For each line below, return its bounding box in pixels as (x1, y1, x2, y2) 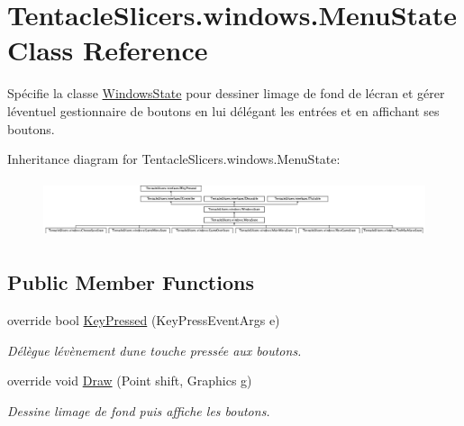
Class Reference (7, 32, 208, 68)
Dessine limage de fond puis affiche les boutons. (7, 401, 270, 420)
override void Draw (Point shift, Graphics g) (7, 371, 252, 390)
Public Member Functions (7, 268, 254, 296)
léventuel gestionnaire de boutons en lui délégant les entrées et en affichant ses (7, 101, 440, 120)
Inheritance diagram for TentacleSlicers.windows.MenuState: (7, 150, 341, 168)
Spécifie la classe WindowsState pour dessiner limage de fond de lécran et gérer (7, 84, 445, 103)
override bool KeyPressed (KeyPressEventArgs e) (7, 311, 280, 330)
